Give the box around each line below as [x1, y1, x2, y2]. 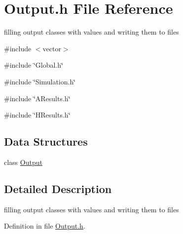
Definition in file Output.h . [4, 221, 85, 231]
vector [42, 43, 61, 53]
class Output [4, 156, 42, 167]
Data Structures [4, 134, 88, 149]
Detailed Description [4, 181, 112, 196]
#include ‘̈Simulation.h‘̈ [4, 76, 76, 86]
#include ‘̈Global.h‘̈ [4, 60, 63, 70]
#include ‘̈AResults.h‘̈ [4, 93, 71, 103]
